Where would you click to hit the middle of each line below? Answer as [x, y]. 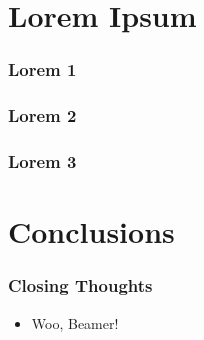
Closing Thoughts [80, 285]
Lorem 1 [42, 69]
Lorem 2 [42, 115]
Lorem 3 [42, 160]
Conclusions [91, 231]
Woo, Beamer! [75, 322]
